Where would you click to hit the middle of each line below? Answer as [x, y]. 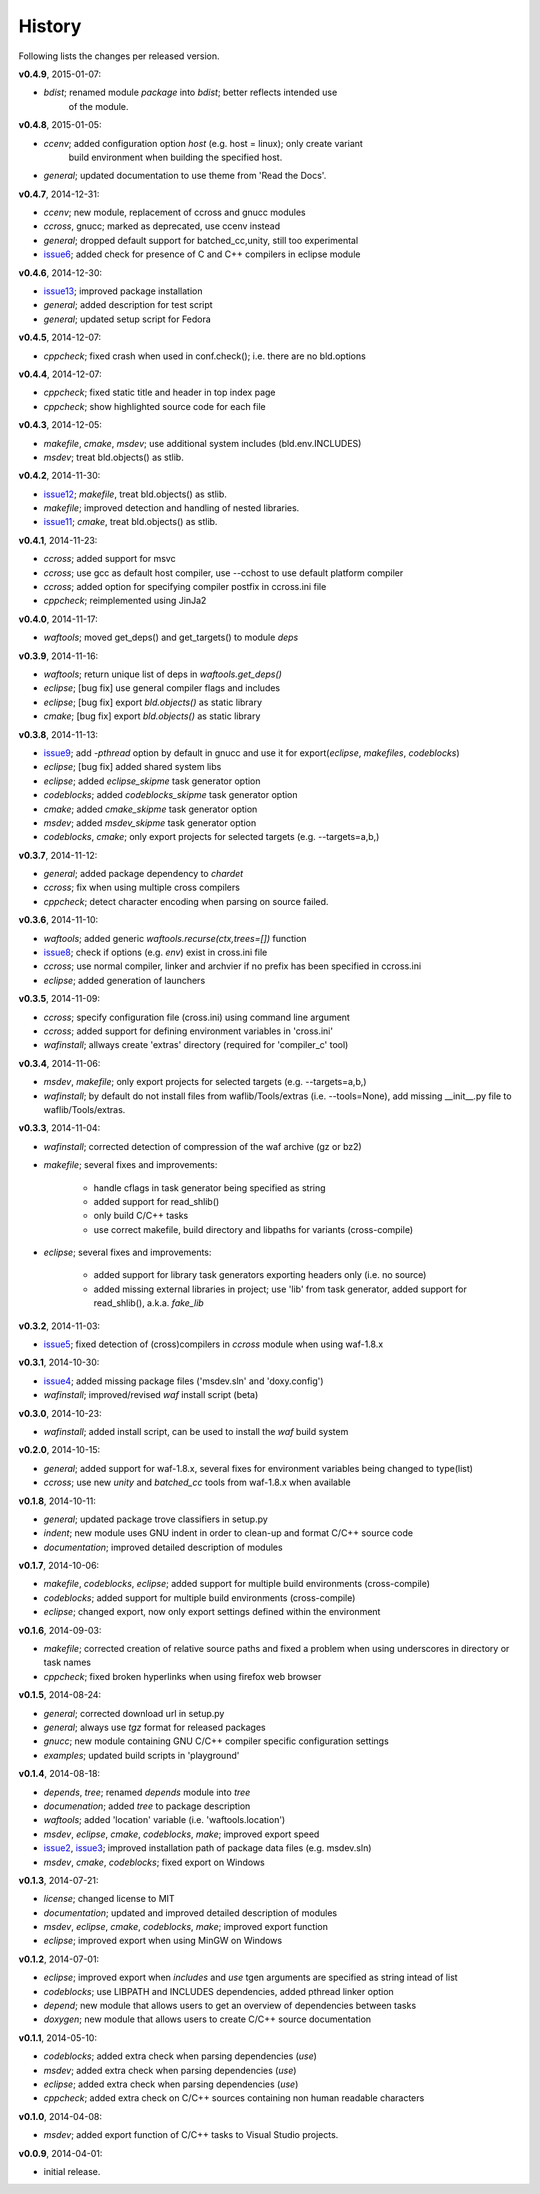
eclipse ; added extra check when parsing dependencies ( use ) [171, 2084]
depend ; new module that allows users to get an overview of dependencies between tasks [230, 2006]
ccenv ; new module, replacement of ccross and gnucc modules [175, 212]
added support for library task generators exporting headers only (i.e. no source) [260, 1275]
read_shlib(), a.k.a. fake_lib [148, 1303]
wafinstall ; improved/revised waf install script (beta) [151, 1395]
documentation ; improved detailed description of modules [163, 1547]
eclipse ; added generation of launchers [124, 980]
